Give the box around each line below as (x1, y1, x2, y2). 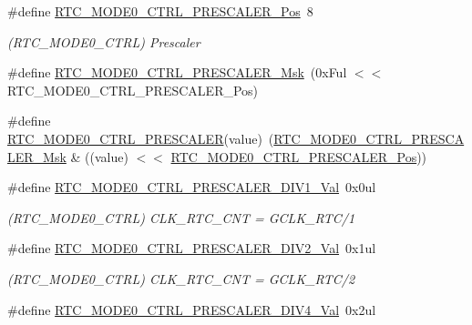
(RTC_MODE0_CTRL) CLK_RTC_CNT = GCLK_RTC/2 (7, 269, 355, 288)
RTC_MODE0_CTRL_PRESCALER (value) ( (7, 128, 274, 147)
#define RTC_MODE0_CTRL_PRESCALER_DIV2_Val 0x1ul (7, 239, 376, 258)
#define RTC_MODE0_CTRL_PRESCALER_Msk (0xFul (7, 63, 347, 82)
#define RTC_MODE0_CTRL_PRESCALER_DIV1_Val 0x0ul (7, 178, 376, 197)
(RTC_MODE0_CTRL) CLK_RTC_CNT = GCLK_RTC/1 (7, 208, 355, 227)
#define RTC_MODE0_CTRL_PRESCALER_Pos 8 (7, 2, 313, 20)
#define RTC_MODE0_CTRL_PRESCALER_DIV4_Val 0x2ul (7, 300, 376, 319)
